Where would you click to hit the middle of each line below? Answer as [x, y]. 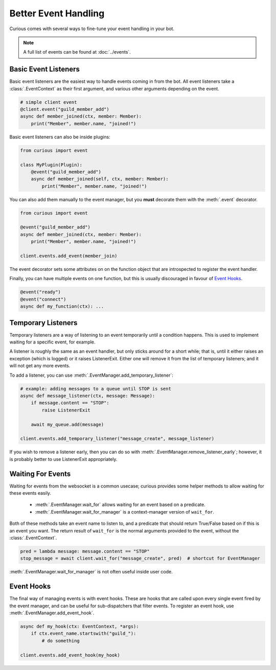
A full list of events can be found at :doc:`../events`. [77, 52]
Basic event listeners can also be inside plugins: [60, 137]
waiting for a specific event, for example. [52, 342]
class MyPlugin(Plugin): [51, 165]
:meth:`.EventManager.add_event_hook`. [52, 613]
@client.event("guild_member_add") [65, 109]
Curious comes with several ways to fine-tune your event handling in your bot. [92, 29]
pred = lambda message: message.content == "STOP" [85, 551]
